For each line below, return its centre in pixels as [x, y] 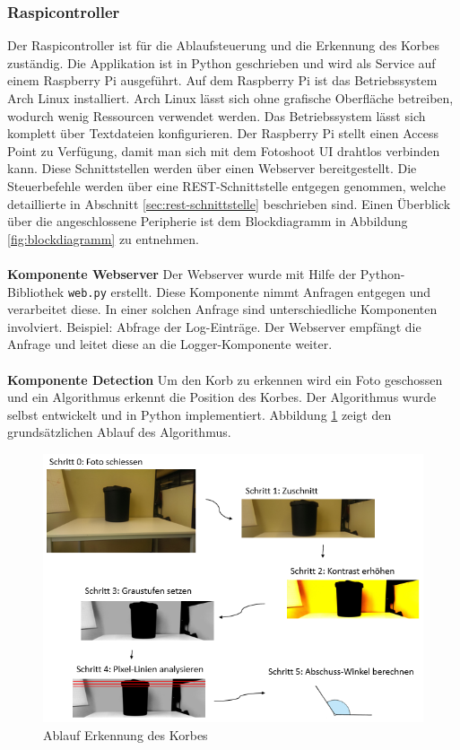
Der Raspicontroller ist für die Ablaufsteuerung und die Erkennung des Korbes [223, 45]
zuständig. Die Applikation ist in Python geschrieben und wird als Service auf [221, 62]
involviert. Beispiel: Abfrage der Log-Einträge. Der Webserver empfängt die [214, 326]
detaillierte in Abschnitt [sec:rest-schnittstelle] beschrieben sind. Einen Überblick [229, 203]
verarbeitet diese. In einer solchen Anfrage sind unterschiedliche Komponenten [222, 309]
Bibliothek [36, 291]
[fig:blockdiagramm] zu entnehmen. [103, 238]
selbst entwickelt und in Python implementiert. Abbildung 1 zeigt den [200, 414]
